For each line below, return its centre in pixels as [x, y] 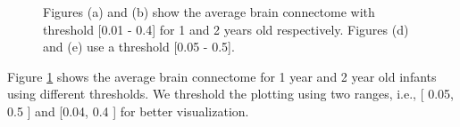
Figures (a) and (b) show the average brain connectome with [209, 12]
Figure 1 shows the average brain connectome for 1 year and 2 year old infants [222, 76]
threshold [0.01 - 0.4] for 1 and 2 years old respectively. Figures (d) [226, 29]
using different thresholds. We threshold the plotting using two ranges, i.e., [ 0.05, [230, 94]
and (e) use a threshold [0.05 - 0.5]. [139, 47]
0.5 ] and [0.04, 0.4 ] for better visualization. [128, 111]
